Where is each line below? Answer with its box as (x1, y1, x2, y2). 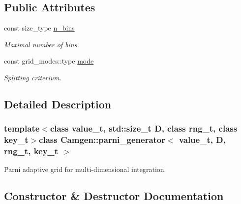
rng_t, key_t (4, 145, 59, 157)
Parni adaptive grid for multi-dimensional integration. (4, 164, 166, 174)
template (4, 122, 40, 135)
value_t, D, (179, 134, 226, 146)
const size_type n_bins (4, 23, 75, 33)
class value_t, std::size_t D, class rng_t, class (50, 122, 238, 135)
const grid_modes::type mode (4, 56, 94, 66)
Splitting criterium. (4, 72, 62, 82)
